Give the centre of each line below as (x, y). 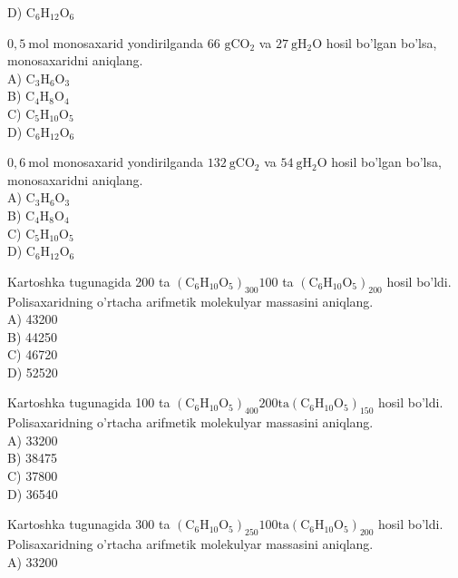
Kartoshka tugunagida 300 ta (89, 524)
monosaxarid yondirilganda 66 (136, 42)
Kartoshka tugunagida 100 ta (89, 402)
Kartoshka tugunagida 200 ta (89, 281)
